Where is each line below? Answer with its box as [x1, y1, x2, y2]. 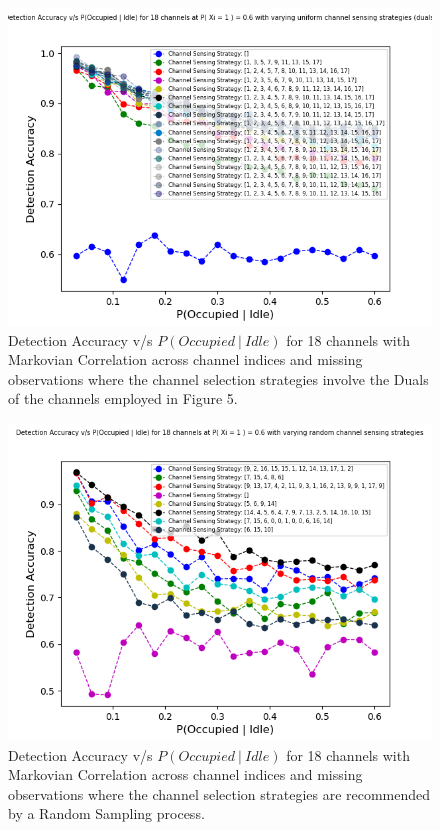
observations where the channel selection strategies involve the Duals [8, 368, 429, 389]
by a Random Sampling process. [8, 803, 205, 824]
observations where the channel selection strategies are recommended [8, 783, 431, 804]
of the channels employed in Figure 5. [8, 388, 238, 409]
